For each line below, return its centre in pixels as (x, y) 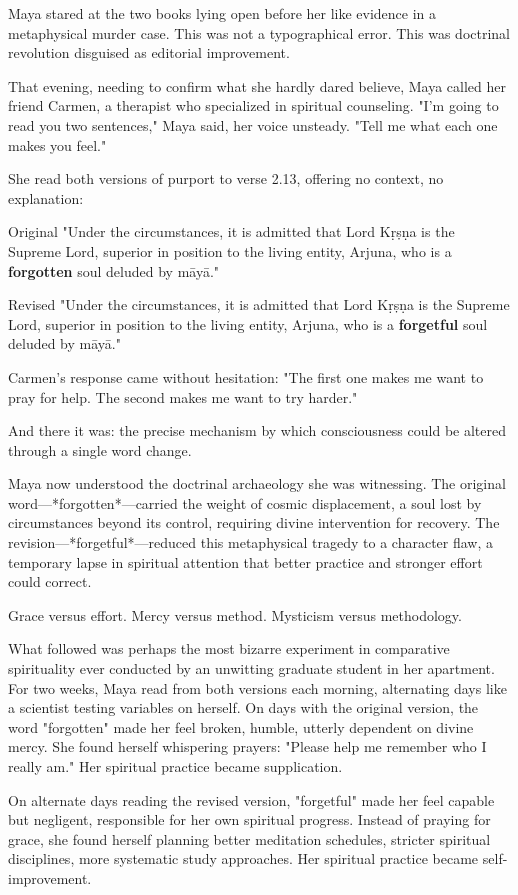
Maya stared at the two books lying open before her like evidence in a (222, 13)
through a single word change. (100, 449)
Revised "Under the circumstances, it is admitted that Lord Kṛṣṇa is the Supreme (259, 304)
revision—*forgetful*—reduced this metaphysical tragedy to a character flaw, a (251, 542)
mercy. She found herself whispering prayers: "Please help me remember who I (247, 746)
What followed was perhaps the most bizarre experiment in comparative (229, 648)
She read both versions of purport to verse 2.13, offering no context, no (226, 178)
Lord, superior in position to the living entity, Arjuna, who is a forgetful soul (248, 323)
